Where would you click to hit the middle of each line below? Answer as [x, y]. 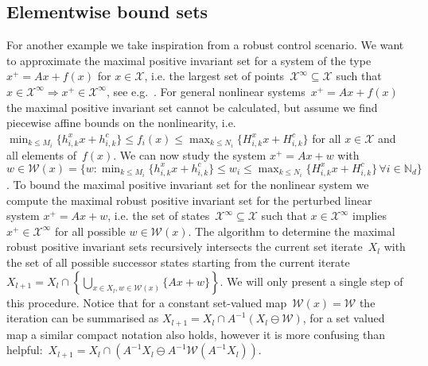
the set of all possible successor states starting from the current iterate [178, 262]
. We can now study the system [190, 154]
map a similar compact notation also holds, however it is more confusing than [196, 334]
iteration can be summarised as [83, 318]
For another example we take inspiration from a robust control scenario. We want [205, 45]
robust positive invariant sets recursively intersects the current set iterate [185, 247]
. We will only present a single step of [311, 281]
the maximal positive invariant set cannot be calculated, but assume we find [192, 107]
